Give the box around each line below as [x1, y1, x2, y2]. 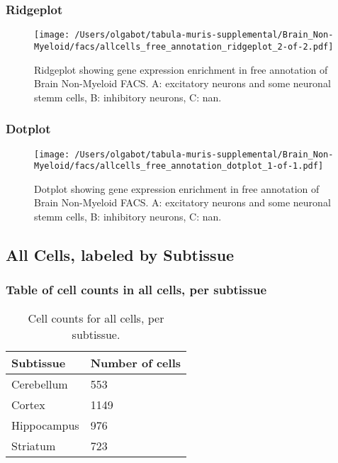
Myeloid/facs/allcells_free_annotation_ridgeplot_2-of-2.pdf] [34, 41, 334, 52]
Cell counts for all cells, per [28, 309, 164, 326]
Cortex [11, 396, 45, 413]
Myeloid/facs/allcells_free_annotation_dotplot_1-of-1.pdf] [34, 161, 324, 172]
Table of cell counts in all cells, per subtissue [6, 281, 267, 299]
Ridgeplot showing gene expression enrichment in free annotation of [34, 62, 328, 77]
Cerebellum [11, 375, 68, 392]
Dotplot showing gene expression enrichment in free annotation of [34, 181, 320, 196]
